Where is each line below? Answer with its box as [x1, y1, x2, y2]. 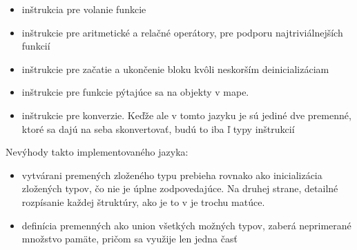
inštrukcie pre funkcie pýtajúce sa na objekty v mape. [21, 85, 249, 99]
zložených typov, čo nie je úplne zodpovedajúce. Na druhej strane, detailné [21, 181, 338, 196]
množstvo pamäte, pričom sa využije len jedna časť [21, 231, 238, 246]
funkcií [21, 39, 50, 53]
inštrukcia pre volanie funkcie [21, 2, 146, 16]
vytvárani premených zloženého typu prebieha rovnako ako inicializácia [21, 167, 322, 182]
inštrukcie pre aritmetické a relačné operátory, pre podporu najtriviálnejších [21, 25, 343, 39]
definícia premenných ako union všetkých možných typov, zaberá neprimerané [21, 218, 351, 232]
